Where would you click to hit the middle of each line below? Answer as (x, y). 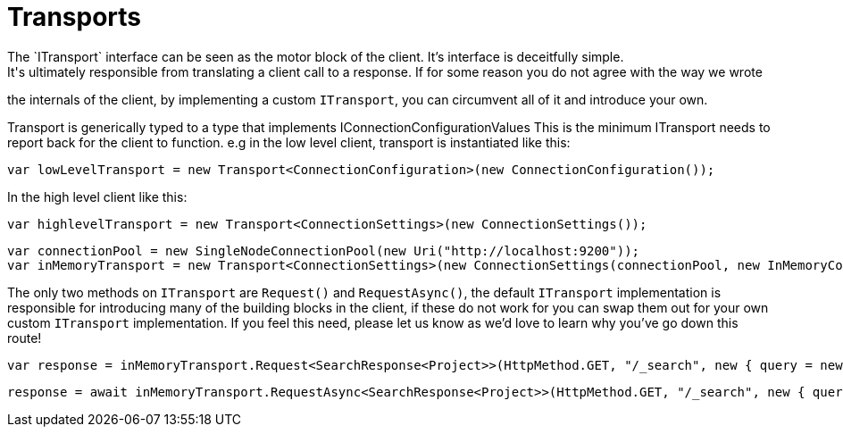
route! (25, 338)
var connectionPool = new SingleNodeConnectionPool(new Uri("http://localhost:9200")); (324, 250)
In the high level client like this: (97, 196)
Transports (74, 17)
